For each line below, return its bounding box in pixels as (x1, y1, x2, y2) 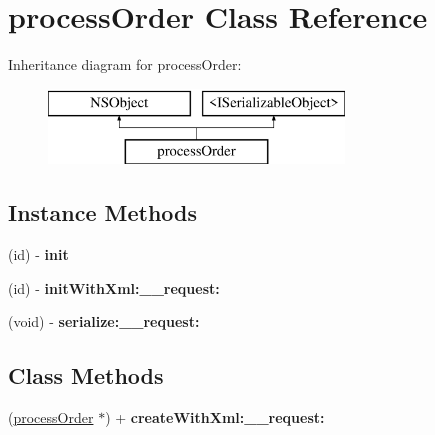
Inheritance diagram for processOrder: (8, 54, 242, 75)
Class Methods (8, 360, 164, 391)
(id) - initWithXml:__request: (8, 277, 220, 298)
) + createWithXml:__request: (105, 407, 325, 428)
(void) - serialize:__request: (8, 311, 200, 332)
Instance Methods (8, 197, 197, 228)
